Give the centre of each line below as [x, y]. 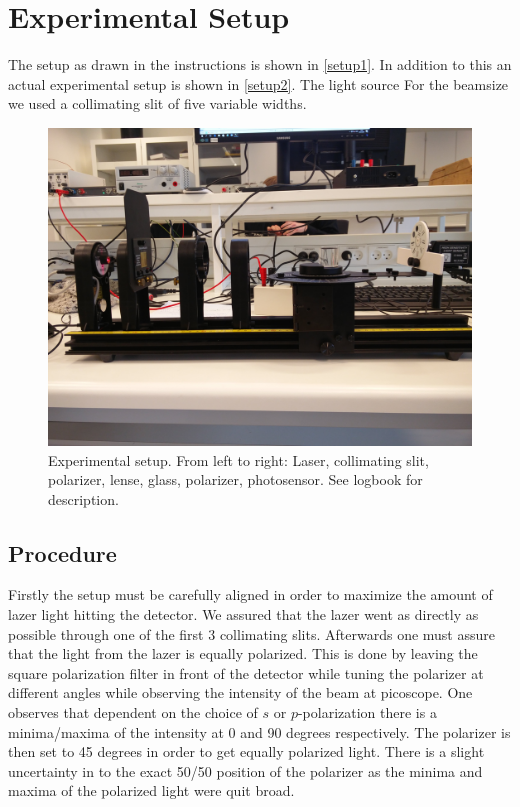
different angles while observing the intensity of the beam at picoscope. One [240, 692]
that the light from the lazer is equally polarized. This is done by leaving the [243, 653]
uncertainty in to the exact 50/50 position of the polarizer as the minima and [245, 770]
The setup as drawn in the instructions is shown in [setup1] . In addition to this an [260, 64]
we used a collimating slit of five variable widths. [157, 103]
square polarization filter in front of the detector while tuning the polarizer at [246, 672]
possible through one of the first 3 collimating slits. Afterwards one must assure [251, 633]
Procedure [62, 552]
